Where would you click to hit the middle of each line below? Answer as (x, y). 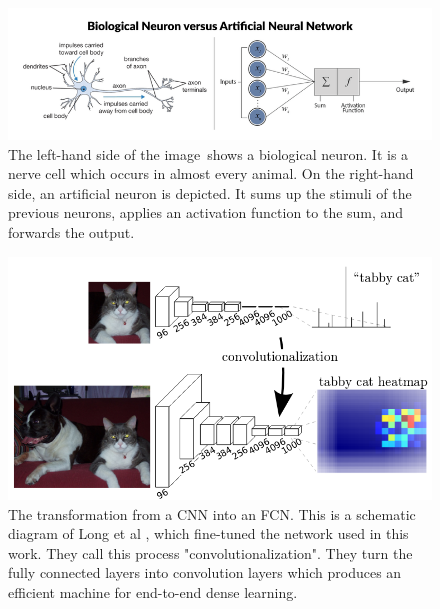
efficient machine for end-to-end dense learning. (153, 591)
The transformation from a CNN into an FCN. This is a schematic (212, 513)
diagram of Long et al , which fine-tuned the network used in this (208, 533)
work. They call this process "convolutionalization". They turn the (210, 552)
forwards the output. (71, 231)
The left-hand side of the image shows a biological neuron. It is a (208, 153)
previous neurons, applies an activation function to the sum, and (206, 212)
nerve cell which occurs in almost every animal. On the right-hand (211, 173)
